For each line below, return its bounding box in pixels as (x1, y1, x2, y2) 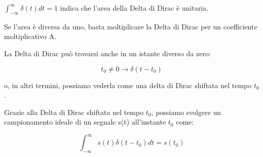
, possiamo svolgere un (151, 106, 221, 117)
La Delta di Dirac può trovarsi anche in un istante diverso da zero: (4, 48, 211, 58)
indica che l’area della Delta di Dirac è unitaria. (60, 3, 209, 13)
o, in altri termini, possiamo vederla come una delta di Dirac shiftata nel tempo (4, 80, 252, 90)
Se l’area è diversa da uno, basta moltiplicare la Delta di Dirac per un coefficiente (4, 21, 257, 31)
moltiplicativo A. (4, 31, 57, 42)
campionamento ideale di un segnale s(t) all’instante (4, 116, 166, 127)
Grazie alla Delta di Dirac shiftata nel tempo (4, 106, 144, 117)
